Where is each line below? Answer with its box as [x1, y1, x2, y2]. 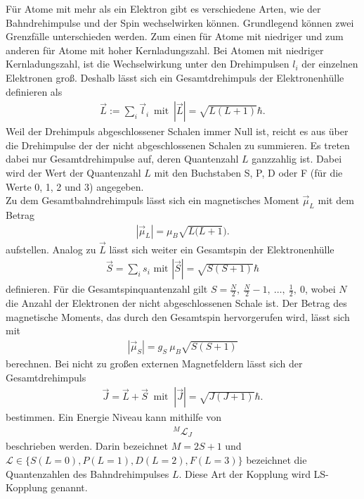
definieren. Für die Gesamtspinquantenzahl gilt [6, 282, 208, 296]
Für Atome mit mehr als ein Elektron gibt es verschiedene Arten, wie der [6, 1, 321, 15]
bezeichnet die [246, 453, 307, 467]
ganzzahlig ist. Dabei [252, 151, 342, 166]
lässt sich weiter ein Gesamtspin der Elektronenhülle [109, 241, 334, 256]
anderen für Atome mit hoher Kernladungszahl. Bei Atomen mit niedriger [6, 42, 324, 57]
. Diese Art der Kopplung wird [178, 466, 311, 481]
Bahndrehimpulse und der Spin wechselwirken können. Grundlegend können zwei [6, 15, 354, 30]
